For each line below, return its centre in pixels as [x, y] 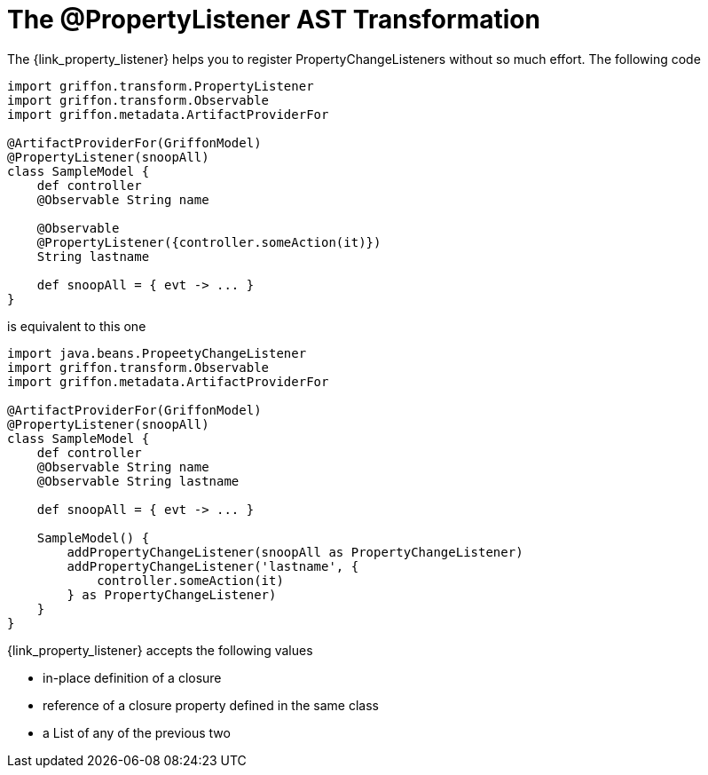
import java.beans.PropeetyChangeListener [157, 353]
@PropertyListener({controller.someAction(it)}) [209, 242]
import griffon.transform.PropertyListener [161, 86]
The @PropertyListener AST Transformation [274, 20]
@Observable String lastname [138, 481]
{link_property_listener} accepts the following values [160, 650]
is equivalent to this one [77, 326]
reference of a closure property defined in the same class [211, 705]
